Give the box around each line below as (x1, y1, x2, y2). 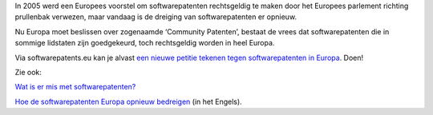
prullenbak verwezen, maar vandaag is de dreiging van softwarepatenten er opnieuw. (14, 12, 297, 22)
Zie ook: (14, 67, 42, 77)
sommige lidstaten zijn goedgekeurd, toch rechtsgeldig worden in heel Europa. (14, 38, 275, 48)
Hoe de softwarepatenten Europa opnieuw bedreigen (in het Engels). (14, 97, 242, 106)
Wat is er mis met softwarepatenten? (14, 82, 136, 92)
